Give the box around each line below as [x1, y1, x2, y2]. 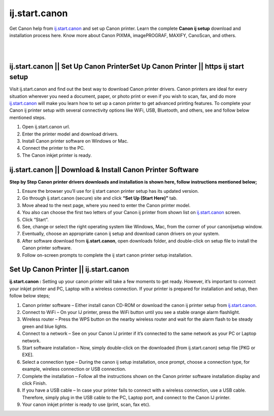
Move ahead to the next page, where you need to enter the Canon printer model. [22, 202, 191, 208]
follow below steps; [9, 293, 50, 299]
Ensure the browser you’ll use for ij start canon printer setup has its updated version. [22, 188, 199, 194]
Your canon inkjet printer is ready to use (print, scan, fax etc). [22, 401, 151, 408]
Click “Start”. [22, 216, 49, 223]
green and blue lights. [22, 323, 68, 329]
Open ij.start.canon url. [22, 124, 71, 130]
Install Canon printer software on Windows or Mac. [22, 137, 129, 144]
